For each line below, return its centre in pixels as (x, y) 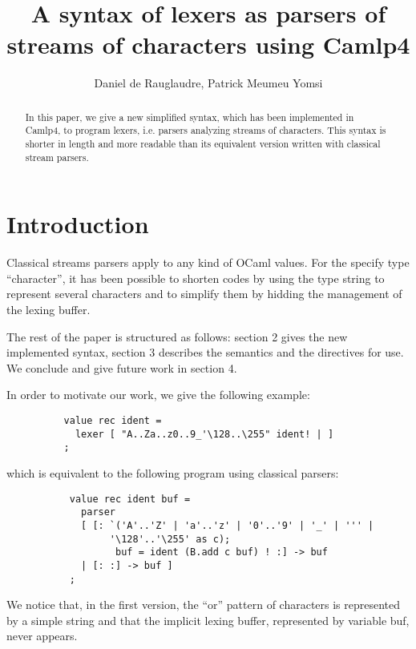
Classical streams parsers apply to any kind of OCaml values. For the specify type (208, 262)
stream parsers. (57, 157)
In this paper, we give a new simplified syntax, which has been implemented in (190, 117)
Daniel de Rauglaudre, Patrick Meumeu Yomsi (208, 83)
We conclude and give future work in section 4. (122, 367)
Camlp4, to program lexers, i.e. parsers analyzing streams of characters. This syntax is (206, 130)
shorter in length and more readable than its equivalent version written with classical (203, 144)
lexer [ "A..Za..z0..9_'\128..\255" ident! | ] (204, 434)
